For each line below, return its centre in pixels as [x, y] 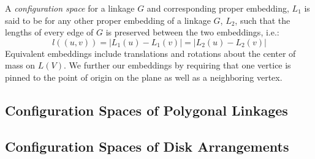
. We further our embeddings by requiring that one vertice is [177, 65]
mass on [20, 65]
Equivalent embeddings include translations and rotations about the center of [150, 53]
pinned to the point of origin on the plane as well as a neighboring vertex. [144, 77]
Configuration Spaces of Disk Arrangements [147, 146]
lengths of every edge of [49, 32]
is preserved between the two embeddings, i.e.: [192, 32]
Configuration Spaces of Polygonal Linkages [146, 110]
